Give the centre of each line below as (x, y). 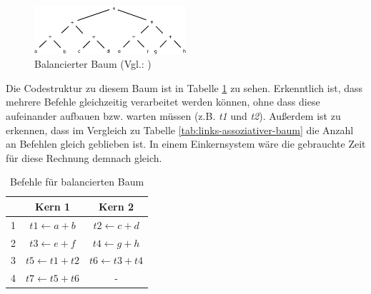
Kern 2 (117, 206)
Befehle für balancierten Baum (77, 182)
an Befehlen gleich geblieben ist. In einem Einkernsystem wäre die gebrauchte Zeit (186, 144)
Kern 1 (53, 206)
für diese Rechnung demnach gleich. (84, 157)
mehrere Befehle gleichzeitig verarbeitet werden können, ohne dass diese (163, 102)
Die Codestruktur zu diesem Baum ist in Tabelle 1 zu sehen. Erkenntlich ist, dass (184, 87)
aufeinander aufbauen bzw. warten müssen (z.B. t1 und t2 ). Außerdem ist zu (173, 115)
